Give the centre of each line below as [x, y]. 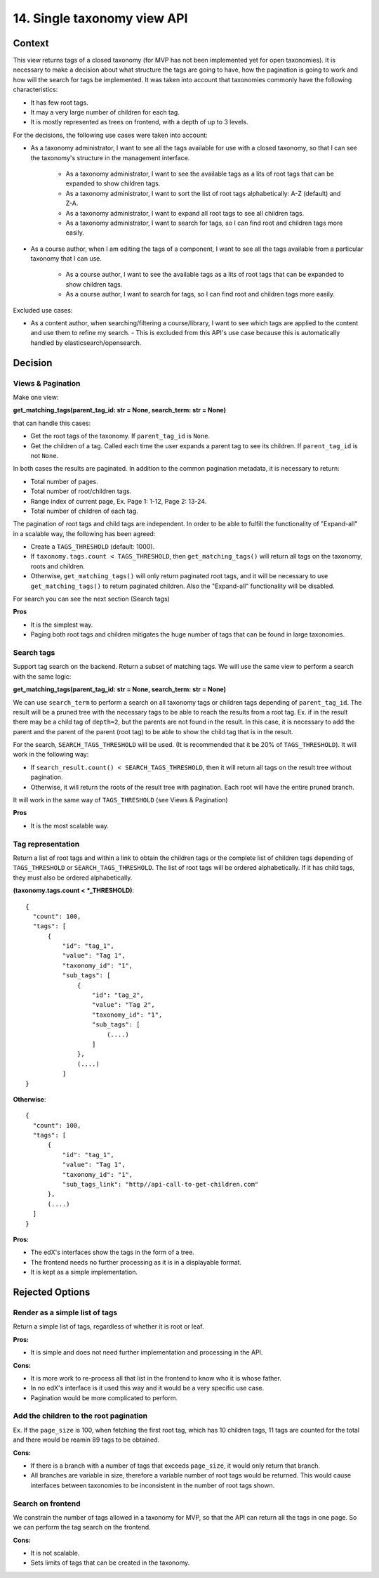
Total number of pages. [64, 481]
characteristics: [35, 90]
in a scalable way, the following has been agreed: [84, 533]
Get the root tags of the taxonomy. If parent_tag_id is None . [120, 436]
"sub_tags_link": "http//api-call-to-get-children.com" [160, 1185]
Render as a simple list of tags [65, 1312]
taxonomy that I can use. [66, 259]
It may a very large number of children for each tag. [105, 112]
